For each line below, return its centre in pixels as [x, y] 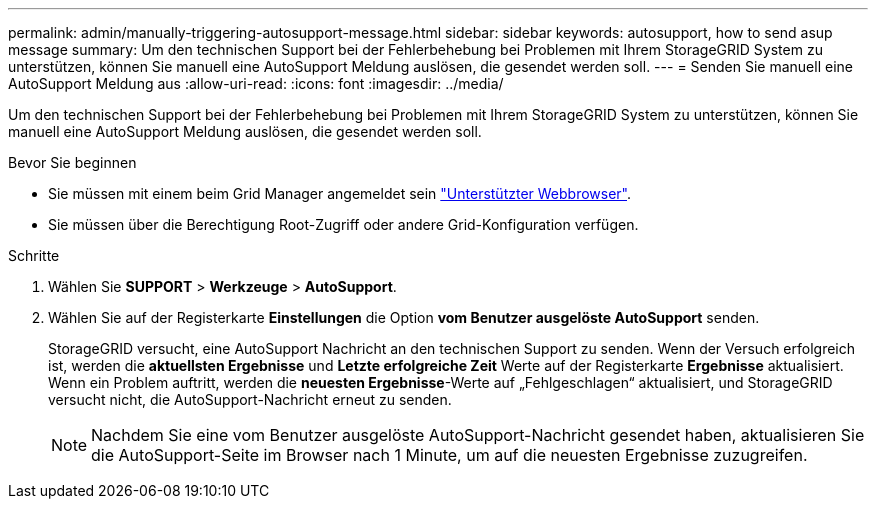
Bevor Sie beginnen [72, 162]
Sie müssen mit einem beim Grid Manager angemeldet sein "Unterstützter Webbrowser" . [340, 193]
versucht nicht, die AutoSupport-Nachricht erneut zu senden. [250, 399]
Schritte [34, 255]
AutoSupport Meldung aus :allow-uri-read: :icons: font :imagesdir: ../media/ [256, 83]
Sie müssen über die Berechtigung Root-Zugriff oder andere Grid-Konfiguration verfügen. [343, 224]
